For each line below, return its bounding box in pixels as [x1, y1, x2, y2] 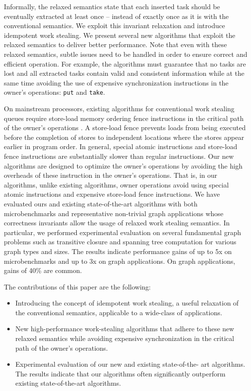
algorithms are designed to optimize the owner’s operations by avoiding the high [4, 160, 243, 170]
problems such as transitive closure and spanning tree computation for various [4, 237, 236, 247]
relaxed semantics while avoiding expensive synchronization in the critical [15, 333, 234, 343]
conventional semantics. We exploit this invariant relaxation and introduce [4, 20, 225, 31]
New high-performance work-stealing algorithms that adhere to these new [15, 323, 234, 334]
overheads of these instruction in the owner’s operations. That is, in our [4, 170, 218, 180]
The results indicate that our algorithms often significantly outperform [15, 368, 226, 378]
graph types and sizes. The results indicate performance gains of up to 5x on [4, 246, 232, 256]
